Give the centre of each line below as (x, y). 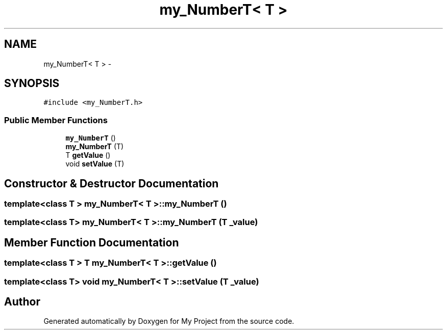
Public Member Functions (56, 120)
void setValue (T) (95, 164)
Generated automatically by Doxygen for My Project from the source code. (169, 321)
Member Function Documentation (92, 242)
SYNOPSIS (32, 83)
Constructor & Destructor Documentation (111, 183)
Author (22, 302)
